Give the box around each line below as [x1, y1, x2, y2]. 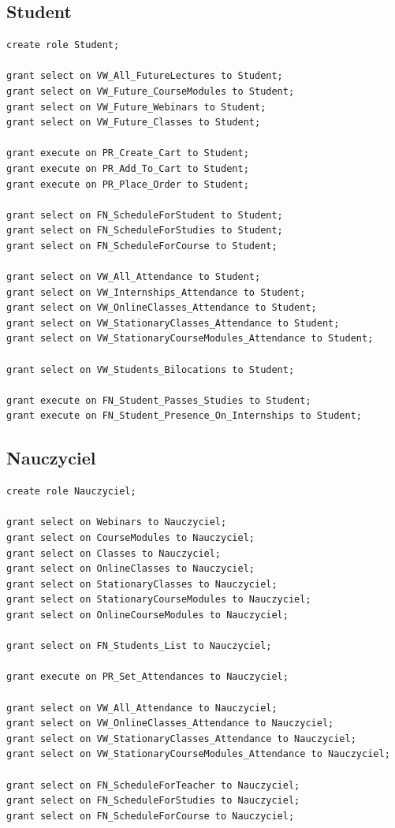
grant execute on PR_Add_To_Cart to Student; [6, 162, 249, 174]
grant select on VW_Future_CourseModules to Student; [6, 85, 295, 97]
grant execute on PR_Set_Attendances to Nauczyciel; [6, 671, 289, 683]
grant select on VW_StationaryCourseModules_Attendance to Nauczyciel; [6, 748, 390, 760]
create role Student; [6, 39, 120, 51]
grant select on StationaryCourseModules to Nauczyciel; [6, 594, 311, 606]
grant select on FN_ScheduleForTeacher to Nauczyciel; [6, 779, 300, 791]
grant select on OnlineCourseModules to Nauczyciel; [6, 610, 289, 621]
